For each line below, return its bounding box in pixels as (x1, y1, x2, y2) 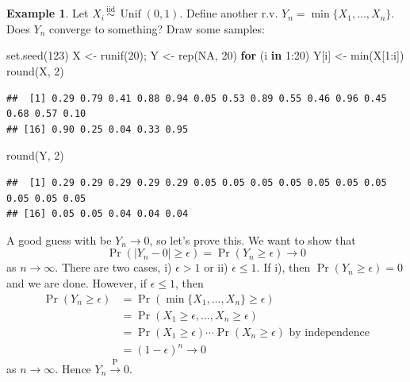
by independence (289, 326, 370, 338)
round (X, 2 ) (6, 63, 64, 79)
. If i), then (256, 259, 311, 276)
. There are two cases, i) (55, 259, 172, 276)
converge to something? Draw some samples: (48, 20, 265, 37)
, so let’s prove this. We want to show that (149, 231, 356, 248)
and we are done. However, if (6, 274, 148, 291)
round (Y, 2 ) (6, 147, 64, 164)
